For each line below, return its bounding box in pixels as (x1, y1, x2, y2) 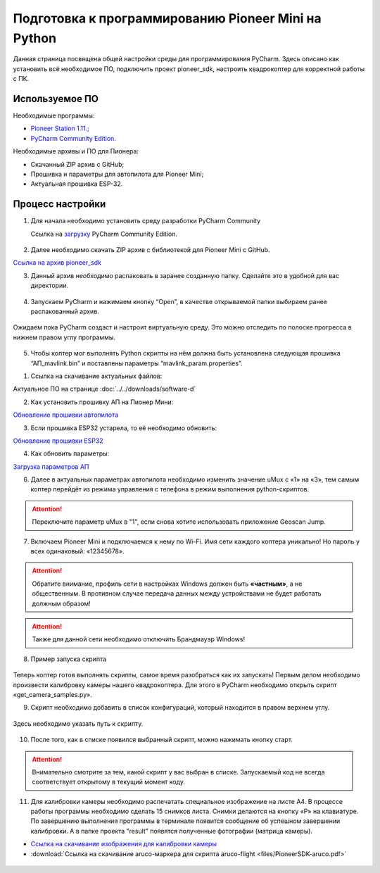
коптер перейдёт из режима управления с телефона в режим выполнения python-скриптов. (30, 485, 310, 494)
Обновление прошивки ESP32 (13, 436, 103, 445)
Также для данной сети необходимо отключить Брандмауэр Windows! (32, 635, 246, 643)
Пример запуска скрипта (30, 655, 107, 663)
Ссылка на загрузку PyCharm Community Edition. (30, 230, 177, 238)
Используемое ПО (13, 92, 99, 105)
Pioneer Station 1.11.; (30, 124, 89, 133)
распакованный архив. (30, 307, 100, 316)
